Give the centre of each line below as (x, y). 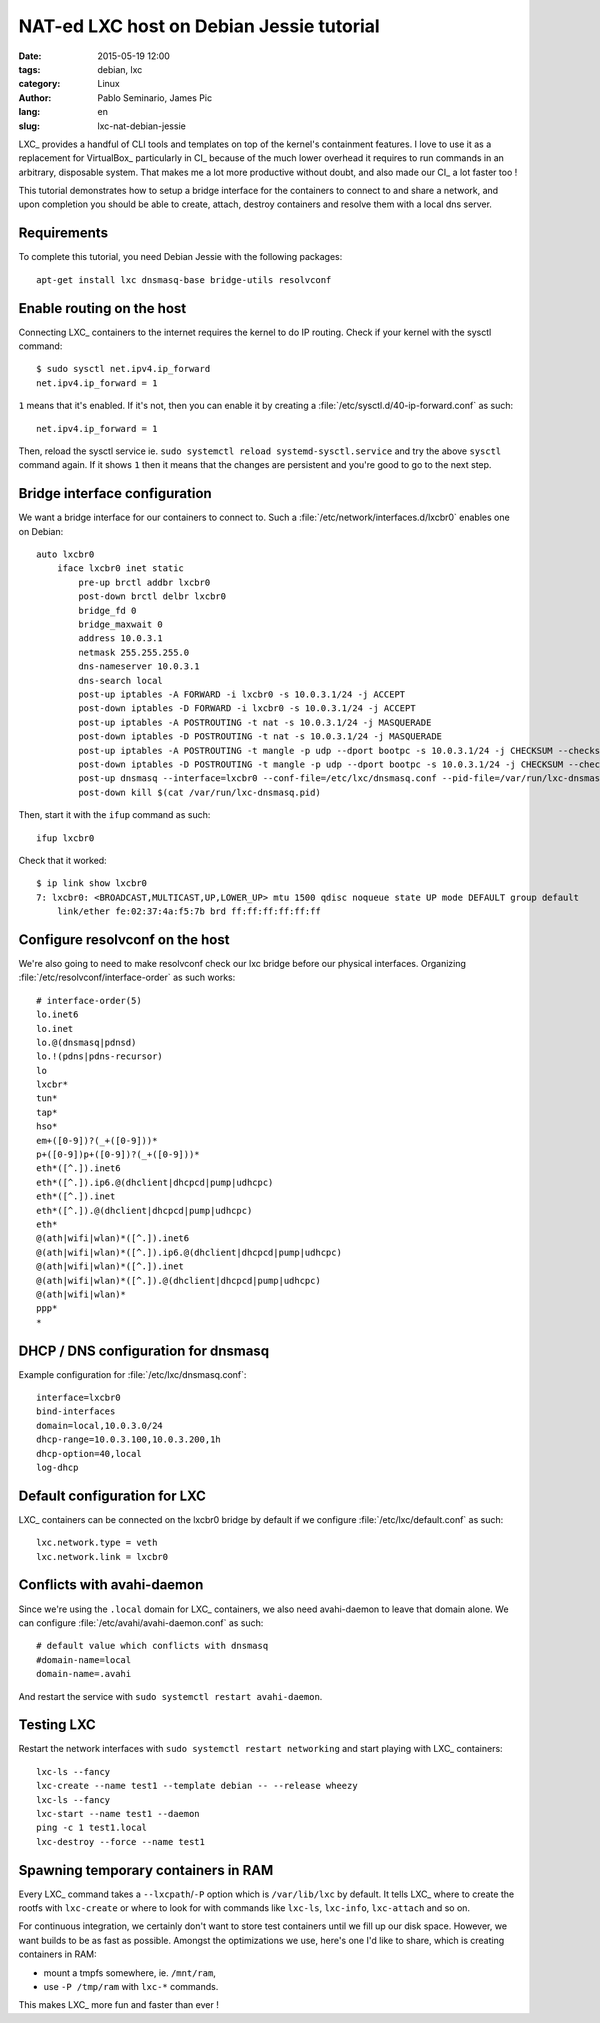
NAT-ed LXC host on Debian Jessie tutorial (199, 26)
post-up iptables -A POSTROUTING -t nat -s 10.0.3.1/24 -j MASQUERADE (255, 722)
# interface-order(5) (89, 1000)
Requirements (63, 233)
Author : (35, 97)
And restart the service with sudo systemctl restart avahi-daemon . (170, 1696)
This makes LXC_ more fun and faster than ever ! (118, 2005)
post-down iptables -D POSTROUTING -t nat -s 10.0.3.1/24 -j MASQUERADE (260, 736)
